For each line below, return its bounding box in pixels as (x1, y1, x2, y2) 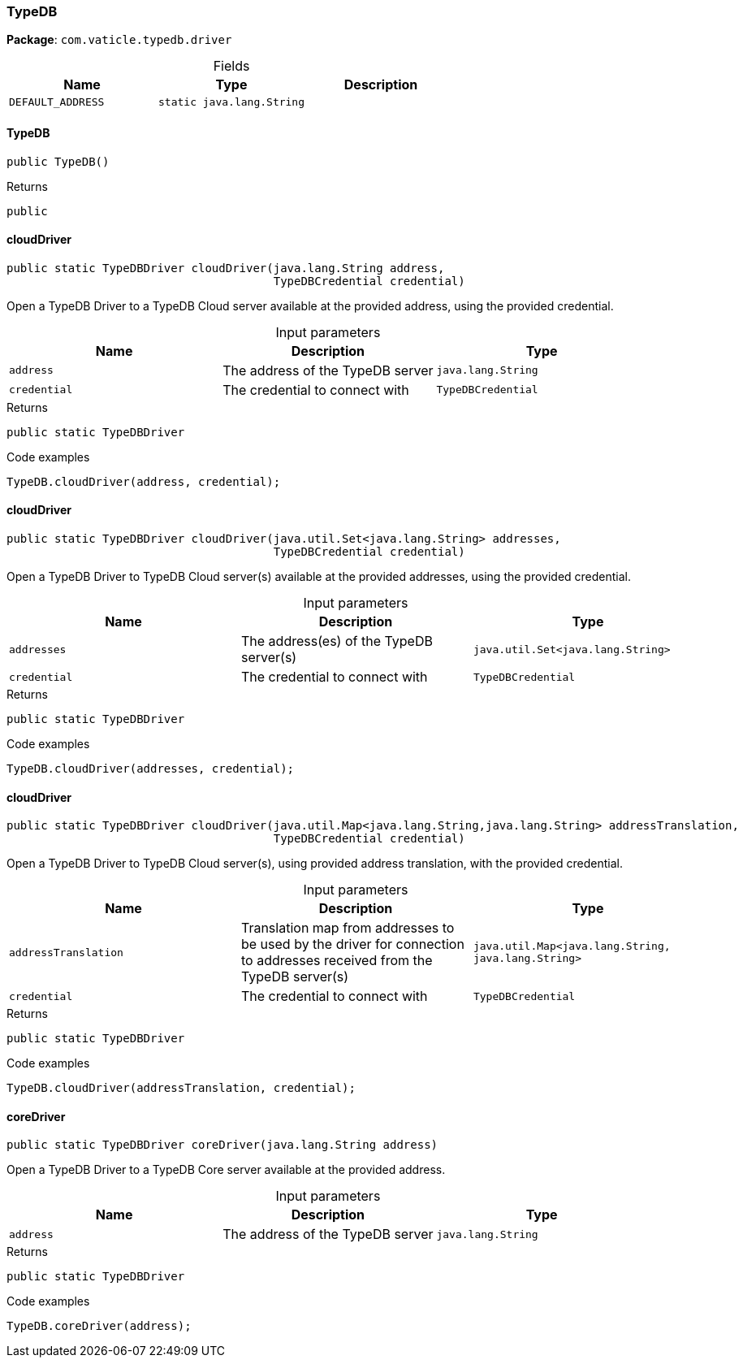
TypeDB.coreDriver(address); (6, 1319, 192, 1333)
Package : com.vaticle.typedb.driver (6, 32, 232, 47)
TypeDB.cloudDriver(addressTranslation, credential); (6, 1081, 356, 1095)
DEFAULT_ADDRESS (9, 96, 105, 109)
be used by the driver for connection (240, 936, 464, 953)
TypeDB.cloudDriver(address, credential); (6, 474, 281, 488)
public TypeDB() (6, 154, 110, 168)
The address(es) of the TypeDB (240, 633, 433, 650)
